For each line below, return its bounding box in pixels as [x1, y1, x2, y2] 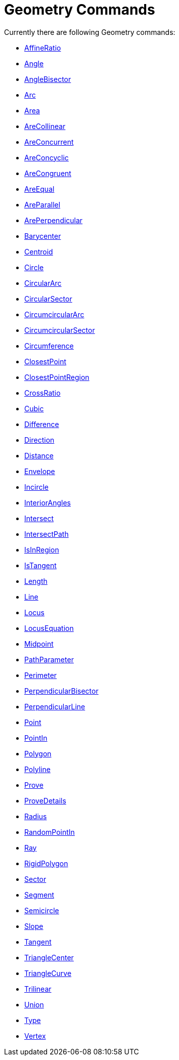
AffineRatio [24, 43, 61, 52]
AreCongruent [24, 168, 71, 178]
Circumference [24, 341, 74, 350]
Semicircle [24, 906, 59, 915]
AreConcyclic [24, 153, 69, 162]
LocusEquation [24, 623, 74, 632]
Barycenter [24, 231, 61, 240]
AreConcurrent [24, 137, 74, 146]
